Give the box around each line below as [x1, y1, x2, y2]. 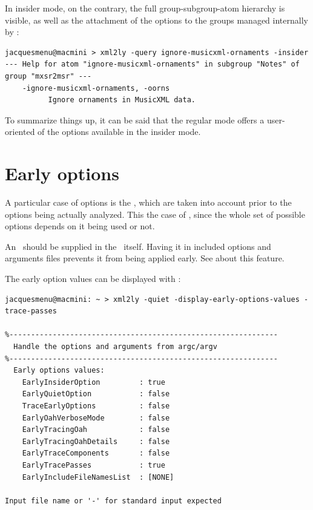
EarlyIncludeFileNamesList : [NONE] [22, 472, 174, 482]
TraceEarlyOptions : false [22, 401, 170, 410]
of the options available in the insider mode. [38, 125, 201, 138]
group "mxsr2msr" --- [5, 71, 92, 80]
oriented [5, 125, 35, 138]
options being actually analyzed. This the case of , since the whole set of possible [5, 208, 305, 220]
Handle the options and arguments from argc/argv [13, 342, 217, 351]
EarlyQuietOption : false [22, 390, 170, 399]
